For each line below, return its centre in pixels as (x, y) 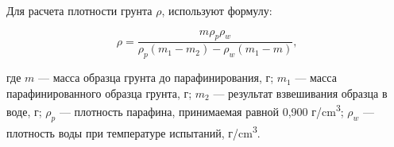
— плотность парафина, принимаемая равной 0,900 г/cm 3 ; (201, 110)
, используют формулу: (217, 10)
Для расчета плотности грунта (79, 10)
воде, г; (24, 112)
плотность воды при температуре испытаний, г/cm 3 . (133, 131)
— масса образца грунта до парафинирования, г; (156, 77)
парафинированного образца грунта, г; (99, 93)
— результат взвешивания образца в (300, 93)
